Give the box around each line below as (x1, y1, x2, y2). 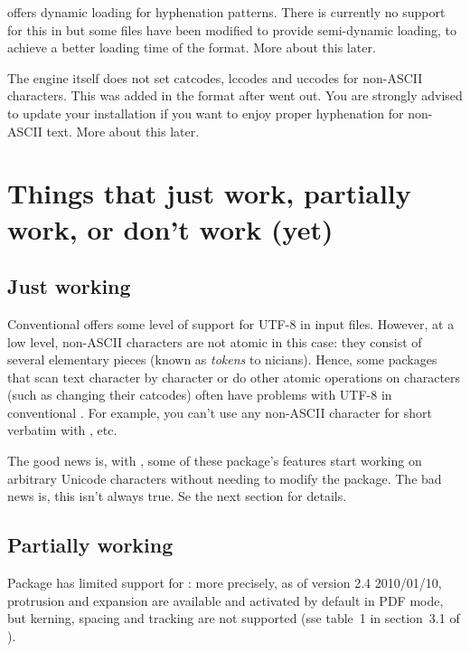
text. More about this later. (46, 121, 200, 140)
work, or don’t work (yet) (7, 210, 334, 247)
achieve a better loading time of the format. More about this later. (7, 38, 376, 57)
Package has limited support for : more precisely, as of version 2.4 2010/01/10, (7, 573, 442, 592)
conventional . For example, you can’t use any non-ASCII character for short (7, 402, 432, 421)
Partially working (7, 531, 174, 559)
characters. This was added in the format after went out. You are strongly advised (7, 86, 463, 105)
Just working (7, 272, 131, 300)
